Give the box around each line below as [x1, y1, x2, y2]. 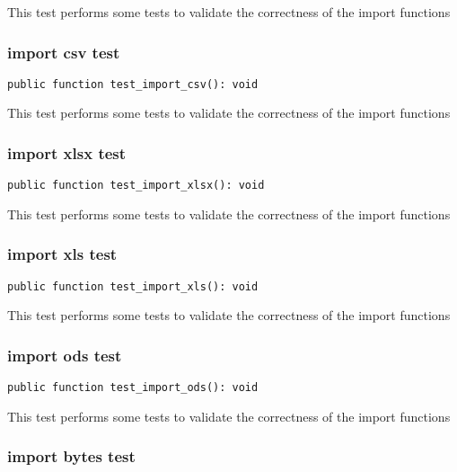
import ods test [7, 343, 122, 366]
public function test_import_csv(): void [7, 77, 259, 91]
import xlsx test [7, 141, 127, 164]
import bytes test [7, 445, 136, 468]
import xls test [7, 243, 118, 265]
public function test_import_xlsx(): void [7, 179, 265, 192]
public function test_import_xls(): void [7, 280, 259, 293]
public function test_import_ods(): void [7, 381, 259, 395]
